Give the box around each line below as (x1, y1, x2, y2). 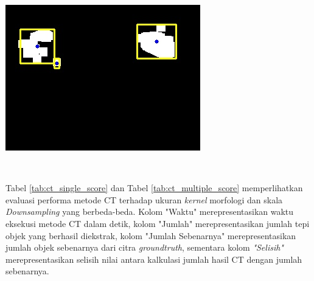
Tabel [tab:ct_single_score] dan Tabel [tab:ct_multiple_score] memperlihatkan (5, 181, 303, 194)
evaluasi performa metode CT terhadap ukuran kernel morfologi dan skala (5, 193, 283, 206)
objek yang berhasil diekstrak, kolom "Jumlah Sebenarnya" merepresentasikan (5, 229, 296, 242)
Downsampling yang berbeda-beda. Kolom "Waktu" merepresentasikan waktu (5, 205, 294, 218)
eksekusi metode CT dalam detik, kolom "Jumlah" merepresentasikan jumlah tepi (5, 217, 310, 229)
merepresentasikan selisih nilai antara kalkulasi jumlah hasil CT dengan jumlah (5, 252, 302, 265)
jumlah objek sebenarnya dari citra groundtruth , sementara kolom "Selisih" (5, 241, 284, 254)
